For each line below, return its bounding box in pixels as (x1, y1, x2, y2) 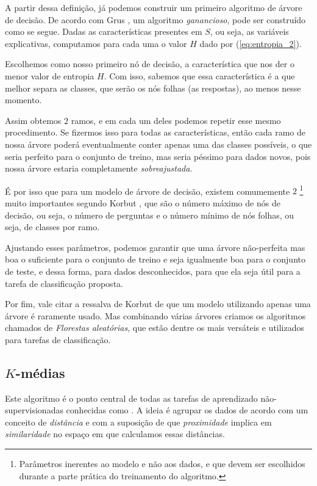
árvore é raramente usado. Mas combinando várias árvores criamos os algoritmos (5, 309, 306, 322)
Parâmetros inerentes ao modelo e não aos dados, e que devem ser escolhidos (19, 457, 305, 470)
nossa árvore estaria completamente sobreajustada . (5, 162, 193, 175)
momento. (5, 93, 42, 106)
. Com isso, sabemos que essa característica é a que (104, 69, 295, 82)
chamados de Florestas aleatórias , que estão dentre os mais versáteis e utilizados (5, 321, 305, 334)
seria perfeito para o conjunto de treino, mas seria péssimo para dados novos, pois (5, 150, 311, 162)
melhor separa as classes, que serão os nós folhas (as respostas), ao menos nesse (5, 81, 301, 94)
